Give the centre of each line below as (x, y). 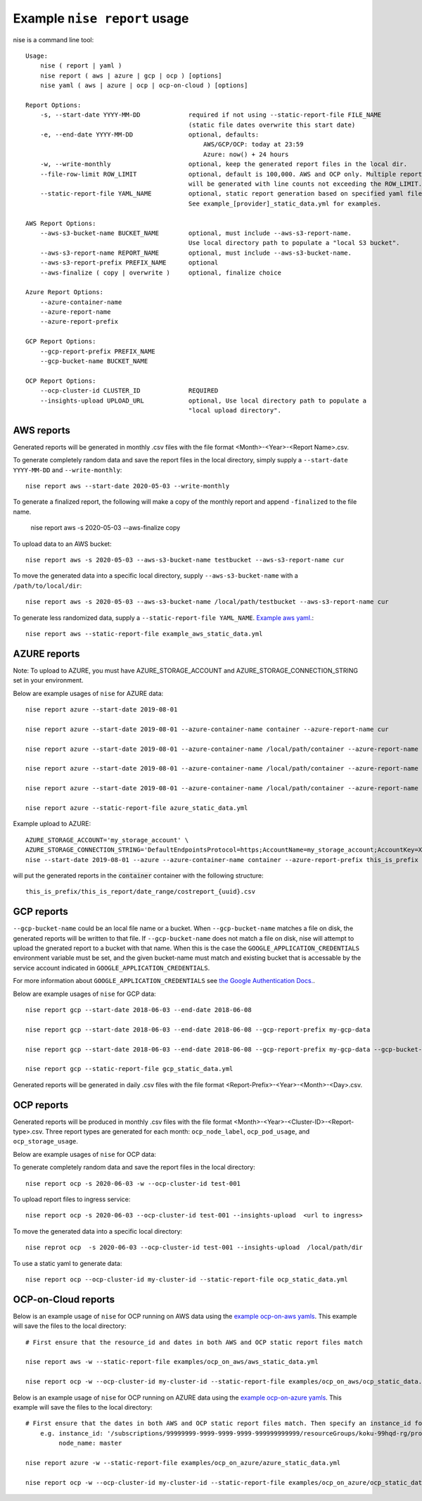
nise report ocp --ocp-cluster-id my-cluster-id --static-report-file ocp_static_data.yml (187, 1279)
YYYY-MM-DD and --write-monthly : (68, 470)
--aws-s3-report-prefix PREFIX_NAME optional (129, 263)
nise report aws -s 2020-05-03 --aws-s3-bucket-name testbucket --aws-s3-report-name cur (185, 560)
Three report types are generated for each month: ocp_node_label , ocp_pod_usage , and (178, 1131)
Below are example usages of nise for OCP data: (84, 1154)
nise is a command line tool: (53, 39)
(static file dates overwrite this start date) (272, 125)
